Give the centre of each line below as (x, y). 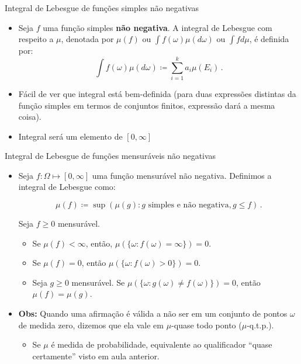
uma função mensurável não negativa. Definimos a (182, 175)
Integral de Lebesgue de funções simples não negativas (102, 8)
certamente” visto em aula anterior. (96, 356)
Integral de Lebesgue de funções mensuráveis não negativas (110, 156)
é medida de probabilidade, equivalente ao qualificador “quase (162, 344)
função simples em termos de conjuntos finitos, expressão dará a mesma (147, 105)
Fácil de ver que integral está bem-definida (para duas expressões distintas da (157, 93)
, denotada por (87, 39)
